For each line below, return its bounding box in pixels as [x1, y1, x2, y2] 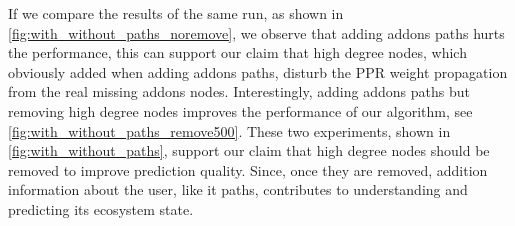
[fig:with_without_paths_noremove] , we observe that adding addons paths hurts [8, 22, 505, 43]
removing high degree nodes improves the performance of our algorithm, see [8, 100, 473, 121]
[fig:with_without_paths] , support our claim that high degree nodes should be [8, 140, 490, 161]
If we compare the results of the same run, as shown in [8, 3, 344, 23]
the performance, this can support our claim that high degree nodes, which [8, 42, 467, 63]
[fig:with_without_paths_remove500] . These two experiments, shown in [8, 120, 451, 141]
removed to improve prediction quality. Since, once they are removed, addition [8, 159, 488, 180]
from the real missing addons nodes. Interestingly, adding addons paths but [8, 81, 470, 102]
